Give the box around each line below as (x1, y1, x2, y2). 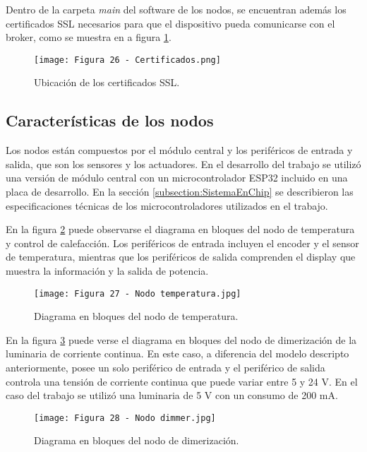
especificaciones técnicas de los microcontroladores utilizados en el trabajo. (6, 198, 328, 213)
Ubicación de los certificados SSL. (34, 75, 180, 90)
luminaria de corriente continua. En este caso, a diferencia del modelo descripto (6, 346, 349, 361)
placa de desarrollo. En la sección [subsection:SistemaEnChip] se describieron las (6, 184, 354, 199)
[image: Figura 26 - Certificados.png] (34, 54, 221, 65)
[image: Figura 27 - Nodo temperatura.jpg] (34, 288, 241, 299)
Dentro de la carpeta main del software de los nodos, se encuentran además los (6, 2, 347, 16)
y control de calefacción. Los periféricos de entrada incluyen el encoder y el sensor (6, 235, 359, 250)
